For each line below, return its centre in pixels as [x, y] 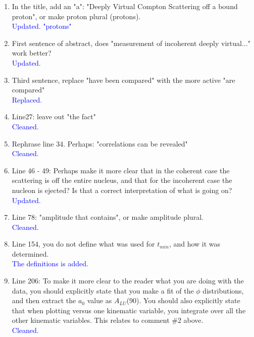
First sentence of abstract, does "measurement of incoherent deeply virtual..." [131, 43]
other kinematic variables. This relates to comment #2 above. [108, 320]
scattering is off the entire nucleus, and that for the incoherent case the [122, 180]
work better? [32, 53]
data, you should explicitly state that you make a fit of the [103, 290]
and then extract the [44, 300]
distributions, [223, 290]
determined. [30, 253]
